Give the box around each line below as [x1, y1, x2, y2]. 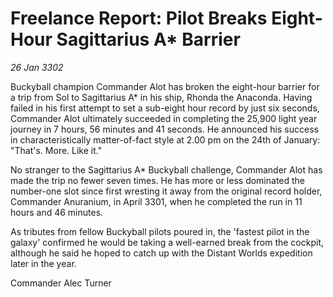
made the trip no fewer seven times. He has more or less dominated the [10, 174, 306, 186]
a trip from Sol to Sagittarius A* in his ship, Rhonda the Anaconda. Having [10, 91, 313, 103]
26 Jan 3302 [10, 61, 64, 73]
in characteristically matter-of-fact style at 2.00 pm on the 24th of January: [10, 133, 321, 146]
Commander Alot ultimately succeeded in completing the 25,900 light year [10, 112, 318, 124]
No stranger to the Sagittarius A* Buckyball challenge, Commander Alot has [10, 163, 323, 176]
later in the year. [10, 257, 77, 269]
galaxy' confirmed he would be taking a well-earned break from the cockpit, [10, 236, 325, 248]
